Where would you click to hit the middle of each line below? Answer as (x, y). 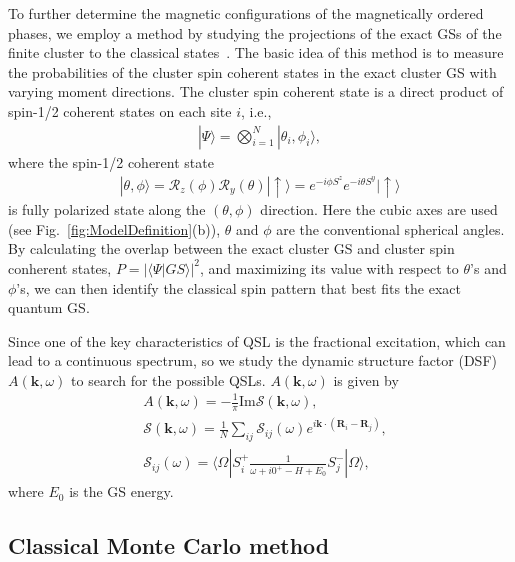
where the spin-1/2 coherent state (111, 161)
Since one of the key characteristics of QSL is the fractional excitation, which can (257, 340)
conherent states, (60, 267)
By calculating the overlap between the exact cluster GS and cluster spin (231, 248)
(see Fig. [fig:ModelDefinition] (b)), (114, 228)
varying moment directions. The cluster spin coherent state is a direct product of (256, 91)
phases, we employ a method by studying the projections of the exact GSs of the (255, 32)
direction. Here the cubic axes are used (379, 209)
